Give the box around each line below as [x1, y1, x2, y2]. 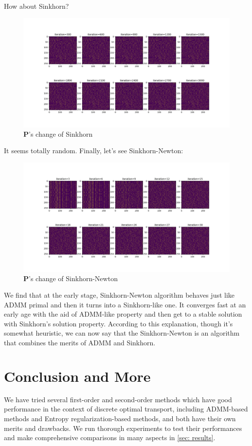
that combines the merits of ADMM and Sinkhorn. [4, 338, 156, 348]
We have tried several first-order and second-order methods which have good [4, 394, 232, 404]
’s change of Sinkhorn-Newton [29, 273, 118, 284]
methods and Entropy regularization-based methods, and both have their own [4, 413, 236, 423]
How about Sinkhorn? [4, 1, 69, 11]
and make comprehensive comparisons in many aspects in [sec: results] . [4, 432, 216, 443]
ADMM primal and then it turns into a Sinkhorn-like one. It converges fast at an [4, 299, 246, 309]
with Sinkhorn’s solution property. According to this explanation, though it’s [4, 318, 233, 328]
